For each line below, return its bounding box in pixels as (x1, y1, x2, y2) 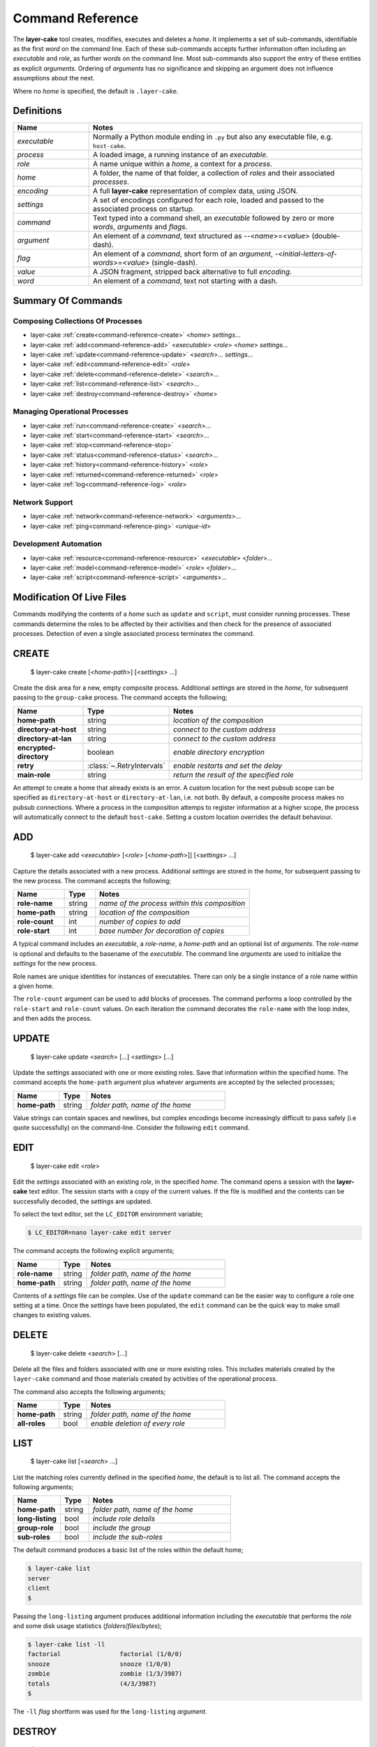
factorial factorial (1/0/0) (27, 1650, 183, 1658)
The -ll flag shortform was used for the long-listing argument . (13, 1707, 207, 1716)
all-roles (17, 1419, 45, 1428)
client (27, 1584, 50, 1593)
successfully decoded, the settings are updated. (13, 1197, 152, 1205)
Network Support (13, 497, 73, 507)
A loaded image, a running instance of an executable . (93, 150, 269, 160)
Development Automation (13, 539, 103, 549)
